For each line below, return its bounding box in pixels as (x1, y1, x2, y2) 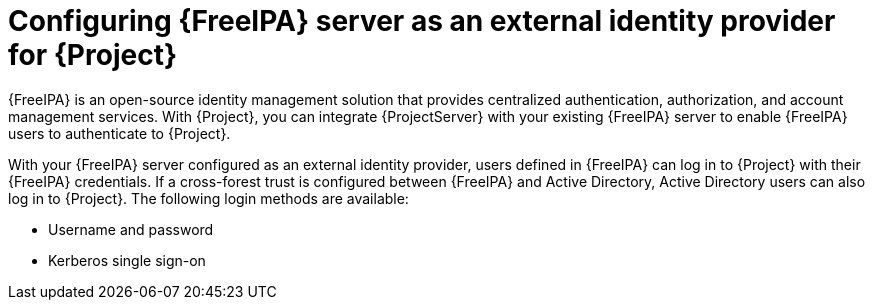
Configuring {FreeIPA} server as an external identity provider (8, 4, 836, 38)
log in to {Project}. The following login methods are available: (8, 189, 409, 207)
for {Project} (8, 38, 178, 72)
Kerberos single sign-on (48, 251, 206, 269)
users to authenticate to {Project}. (8, 124, 231, 142)
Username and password (48, 220, 214, 238)
